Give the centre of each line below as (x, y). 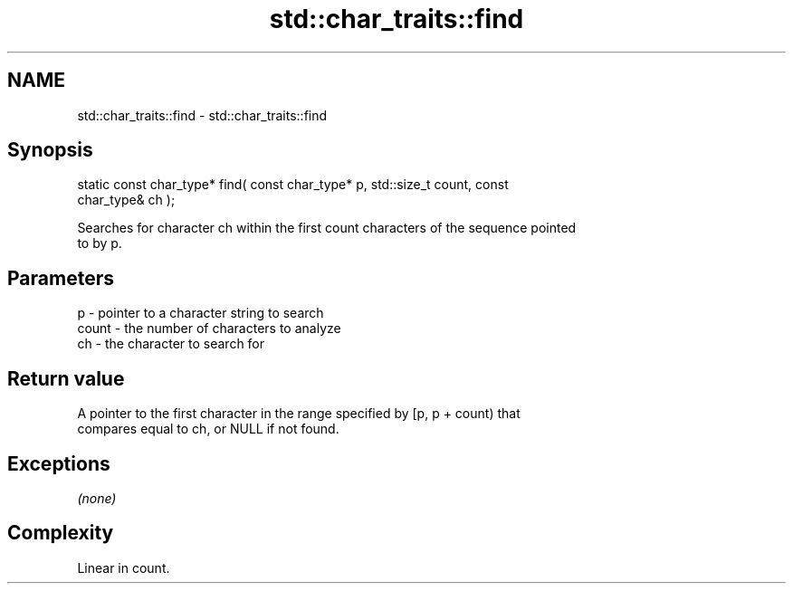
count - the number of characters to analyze (209, 329)
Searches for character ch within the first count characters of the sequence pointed (327, 228)
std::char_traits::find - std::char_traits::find (202, 115)
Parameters (61, 278)
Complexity (61, 533)
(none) (97, 498)
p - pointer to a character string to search (201, 313)
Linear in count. (124, 567)
